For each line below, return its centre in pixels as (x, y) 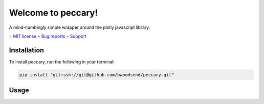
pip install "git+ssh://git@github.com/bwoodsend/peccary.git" (97, 75)
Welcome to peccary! (54, 13)
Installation (26, 50)
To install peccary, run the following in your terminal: (62, 62)
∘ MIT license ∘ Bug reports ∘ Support (48, 36)
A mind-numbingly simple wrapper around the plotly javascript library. (79, 27)
